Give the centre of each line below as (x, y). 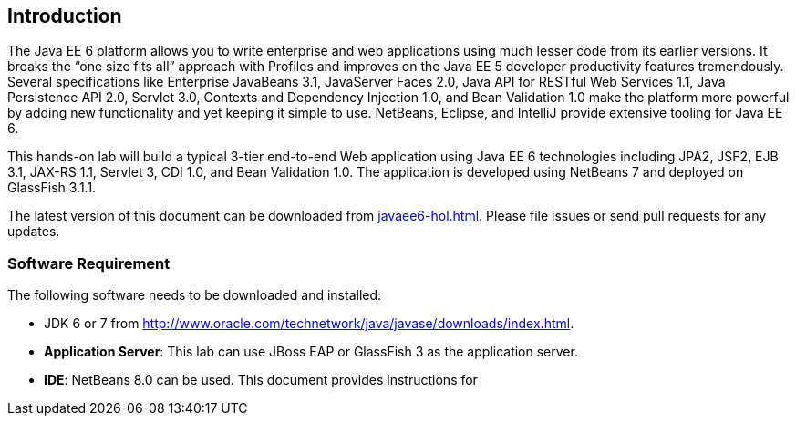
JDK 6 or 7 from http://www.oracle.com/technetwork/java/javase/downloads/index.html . (309, 324)
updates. (34, 232)
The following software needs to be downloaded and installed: (195, 295)
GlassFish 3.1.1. (52, 188)
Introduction (65, 16)
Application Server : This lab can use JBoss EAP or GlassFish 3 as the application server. (311, 352)
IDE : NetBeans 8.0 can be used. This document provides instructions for (261, 380)
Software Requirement (89, 263)
